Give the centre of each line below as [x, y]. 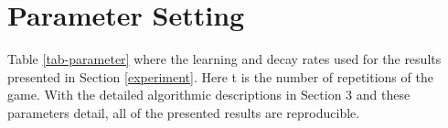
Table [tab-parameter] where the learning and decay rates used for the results [224, 59]
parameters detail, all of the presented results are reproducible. [184, 112]
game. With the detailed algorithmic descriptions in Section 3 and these [209, 95]
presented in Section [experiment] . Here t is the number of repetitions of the [220, 76]
